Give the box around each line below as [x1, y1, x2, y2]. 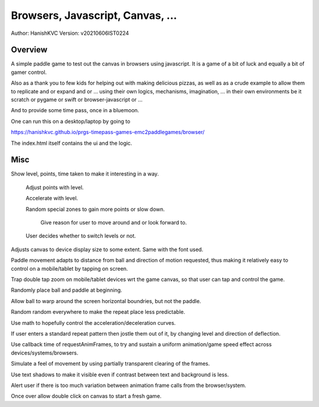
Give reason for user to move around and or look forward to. [40, 219, 187, 226]
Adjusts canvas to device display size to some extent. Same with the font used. [11, 246, 204, 253]
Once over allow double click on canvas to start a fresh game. [11, 393, 162, 400]
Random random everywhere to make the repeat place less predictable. [11, 308, 185, 315]
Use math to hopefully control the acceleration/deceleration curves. [11, 319, 176, 326]
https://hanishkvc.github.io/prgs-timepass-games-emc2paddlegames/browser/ [11, 129, 205, 136]
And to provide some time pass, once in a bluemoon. [11, 107, 139, 114]
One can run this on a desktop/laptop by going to [11, 118, 131, 125]
